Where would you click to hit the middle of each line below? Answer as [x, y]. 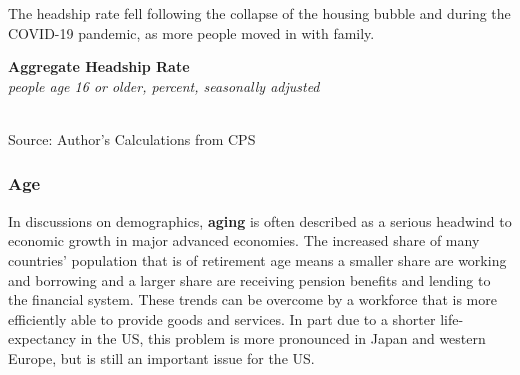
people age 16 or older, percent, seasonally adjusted [164, 85]
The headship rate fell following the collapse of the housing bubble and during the [259, 13]
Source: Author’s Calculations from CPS [132, 138]
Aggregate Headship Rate [99, 66]
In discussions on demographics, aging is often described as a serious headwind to [260, 220]
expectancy [42, 338]
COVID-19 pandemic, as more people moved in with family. [191, 32]
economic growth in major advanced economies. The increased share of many [244, 240]
